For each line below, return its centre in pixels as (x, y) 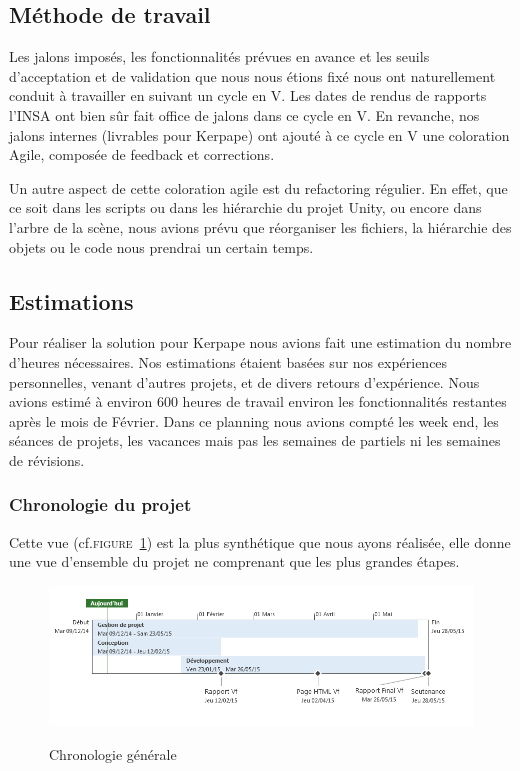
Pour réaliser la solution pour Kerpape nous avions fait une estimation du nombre (260, 342)
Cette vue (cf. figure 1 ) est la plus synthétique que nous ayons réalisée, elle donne (260, 541)
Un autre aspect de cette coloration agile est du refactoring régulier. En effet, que (258, 187)
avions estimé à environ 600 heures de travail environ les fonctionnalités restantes (258, 401)
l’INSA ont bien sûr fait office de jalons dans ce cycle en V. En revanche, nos (244, 114)
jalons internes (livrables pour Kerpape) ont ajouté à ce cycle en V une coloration (259, 134)
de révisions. (47, 459)
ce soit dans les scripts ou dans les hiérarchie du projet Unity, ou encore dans (245, 207)
